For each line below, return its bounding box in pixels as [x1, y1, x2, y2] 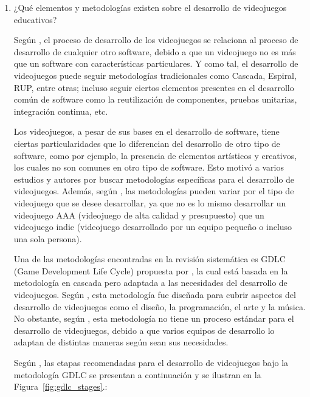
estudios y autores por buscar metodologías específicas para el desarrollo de [13, 172, 295, 185]
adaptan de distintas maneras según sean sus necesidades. [13, 336, 229, 348]
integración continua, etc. [13, 104, 108, 117]
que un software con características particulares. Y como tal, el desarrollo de [13, 57, 298, 70]
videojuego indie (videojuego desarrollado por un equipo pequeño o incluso [13, 220, 292, 233]
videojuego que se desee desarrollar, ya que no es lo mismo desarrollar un [13, 196, 286, 209]
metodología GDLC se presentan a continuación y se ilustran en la [13, 368, 261, 381]
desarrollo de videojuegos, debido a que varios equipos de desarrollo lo [13, 324, 275, 336]
